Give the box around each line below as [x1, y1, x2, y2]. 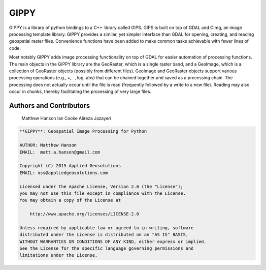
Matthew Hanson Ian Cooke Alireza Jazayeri [21, 116, 111, 121]
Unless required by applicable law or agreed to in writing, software [19, 225, 194, 231]
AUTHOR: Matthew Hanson [19, 143, 77, 148]
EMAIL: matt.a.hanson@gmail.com [19, 149, 100, 155]
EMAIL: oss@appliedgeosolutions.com [19, 170, 108, 176]
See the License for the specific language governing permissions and [19, 246, 194, 251]
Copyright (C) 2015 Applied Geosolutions [19, 163, 121, 169]
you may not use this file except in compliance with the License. [19, 190, 186, 196]
